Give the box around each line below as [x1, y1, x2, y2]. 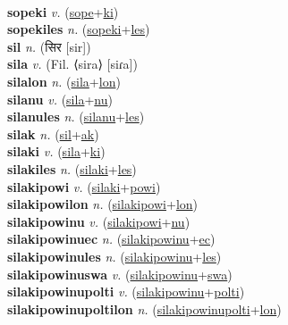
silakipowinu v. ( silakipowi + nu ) [7, 212, 191, 230]
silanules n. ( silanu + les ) [7, 107, 145, 126]
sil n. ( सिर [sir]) [7, 37, 91, 55]
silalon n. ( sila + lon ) [7, 71, 121, 90]
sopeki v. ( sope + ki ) [7, 2, 119, 21]
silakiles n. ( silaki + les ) [7, 159, 137, 178]
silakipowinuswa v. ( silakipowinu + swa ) [7, 264, 233, 283]
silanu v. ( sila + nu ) [7, 89, 113, 108]
